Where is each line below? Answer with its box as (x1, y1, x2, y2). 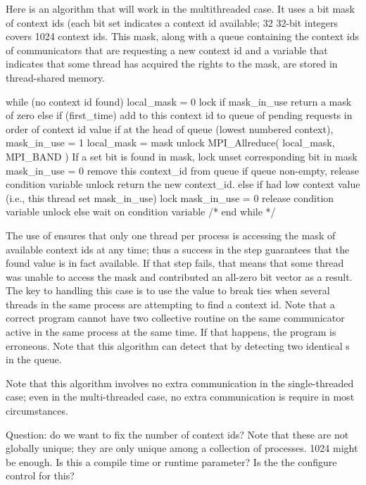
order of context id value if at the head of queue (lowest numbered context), (6, 121, 334, 136)
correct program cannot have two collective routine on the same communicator (6, 310, 345, 325)
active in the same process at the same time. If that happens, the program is (6, 325, 336, 339)
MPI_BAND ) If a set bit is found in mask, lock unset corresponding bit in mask (6, 149, 358, 163)
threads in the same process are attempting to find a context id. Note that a (6, 296, 335, 311)
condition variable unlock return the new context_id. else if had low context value (6, 177, 360, 191)
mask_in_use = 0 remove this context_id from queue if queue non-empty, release (6, 163, 360, 177)
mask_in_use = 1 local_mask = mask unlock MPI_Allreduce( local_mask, (6, 135, 335, 150)
